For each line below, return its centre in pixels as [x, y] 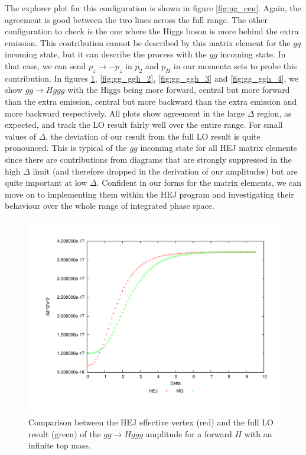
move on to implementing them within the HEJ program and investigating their [149, 194]
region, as [274, 113]
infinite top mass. [60, 445]
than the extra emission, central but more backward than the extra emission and [151, 101]
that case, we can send [45, 65]
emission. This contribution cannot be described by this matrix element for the [148, 42]
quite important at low [46, 183]
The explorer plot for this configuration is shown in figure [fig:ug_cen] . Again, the [153, 8]
